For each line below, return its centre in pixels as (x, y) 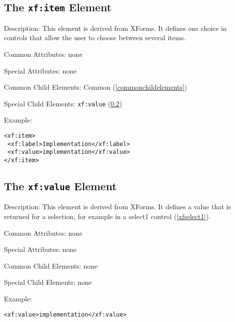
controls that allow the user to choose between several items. (95, 37)
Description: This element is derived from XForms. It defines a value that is (117, 207)
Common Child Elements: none (51, 265)
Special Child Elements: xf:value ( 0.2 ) (63, 103)
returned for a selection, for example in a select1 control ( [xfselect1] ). (107, 216)
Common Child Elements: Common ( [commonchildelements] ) (96, 87)
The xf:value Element (60, 186)
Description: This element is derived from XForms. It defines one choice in (116, 28)
